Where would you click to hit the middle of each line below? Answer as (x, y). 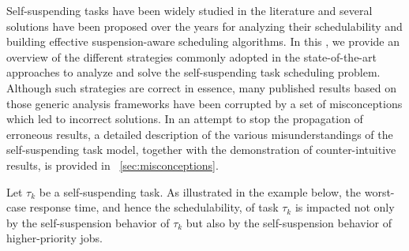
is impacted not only (345, 207)
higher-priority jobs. (54, 238)
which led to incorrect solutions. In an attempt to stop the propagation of (185, 119)
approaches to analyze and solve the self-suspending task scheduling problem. (193, 72)
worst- (379, 191)
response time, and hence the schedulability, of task (154, 207)
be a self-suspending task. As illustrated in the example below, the (200, 191)
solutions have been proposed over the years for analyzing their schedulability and (204, 26)
